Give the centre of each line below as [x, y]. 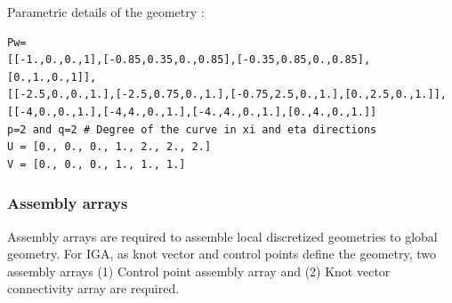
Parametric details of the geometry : [106, 12]
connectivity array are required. [93, 288]
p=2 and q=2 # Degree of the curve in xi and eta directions [192, 129]
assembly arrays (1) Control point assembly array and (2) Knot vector [199, 271]
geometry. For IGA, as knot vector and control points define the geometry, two [222, 254]
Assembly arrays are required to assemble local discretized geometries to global [222, 236]
